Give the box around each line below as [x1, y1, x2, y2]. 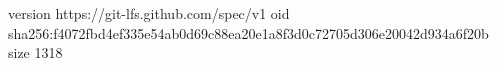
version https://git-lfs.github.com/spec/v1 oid [8, 3, 290, 23]
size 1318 [8, 42, 63, 63]
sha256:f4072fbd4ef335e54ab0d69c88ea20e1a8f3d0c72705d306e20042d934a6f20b [8, 22, 489, 43]
